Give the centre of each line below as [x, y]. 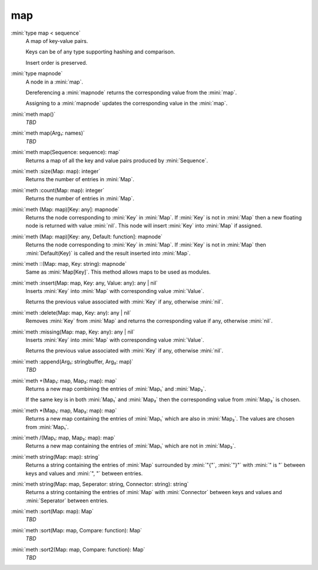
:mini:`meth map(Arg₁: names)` [48, 133]
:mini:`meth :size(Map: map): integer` [56, 171]
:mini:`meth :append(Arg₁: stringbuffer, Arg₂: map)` [72, 361]
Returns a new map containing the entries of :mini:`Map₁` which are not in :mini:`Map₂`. [131, 446]
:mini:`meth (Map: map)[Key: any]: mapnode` [65, 209]
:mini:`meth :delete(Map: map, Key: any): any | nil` [71, 312]
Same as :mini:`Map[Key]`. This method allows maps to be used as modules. [118, 272]
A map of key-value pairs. [57, 41]
